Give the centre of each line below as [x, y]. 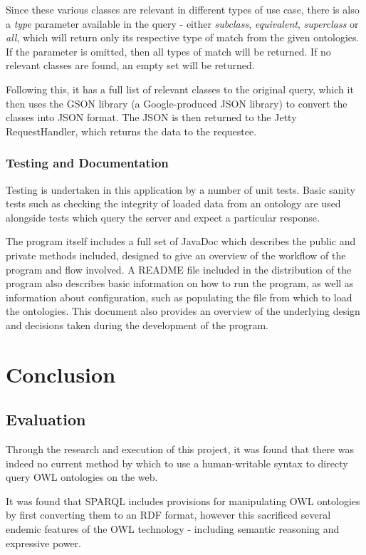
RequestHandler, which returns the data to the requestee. [131, 131]
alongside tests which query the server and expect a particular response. [163, 217]
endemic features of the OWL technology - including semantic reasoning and [173, 529]
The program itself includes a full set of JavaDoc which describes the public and [181, 241]
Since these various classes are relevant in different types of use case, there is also [183, 9]
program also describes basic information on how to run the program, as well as [180, 283]
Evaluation [46, 419]
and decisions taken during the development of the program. [137, 325]
